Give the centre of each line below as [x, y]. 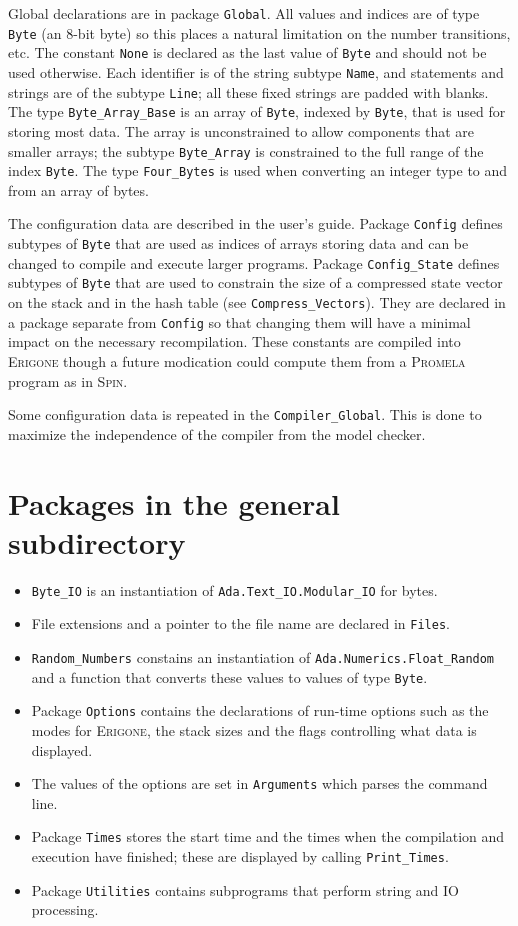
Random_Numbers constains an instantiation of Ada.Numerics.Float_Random [263, 657]
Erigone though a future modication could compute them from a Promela [237, 360]
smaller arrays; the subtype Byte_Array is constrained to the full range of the [246, 150]
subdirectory [97, 541]
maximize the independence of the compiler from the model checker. [217, 433]
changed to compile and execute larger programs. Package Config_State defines [254, 262]
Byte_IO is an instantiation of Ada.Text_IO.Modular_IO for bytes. [234, 589]
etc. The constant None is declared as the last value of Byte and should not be [247, 52]
